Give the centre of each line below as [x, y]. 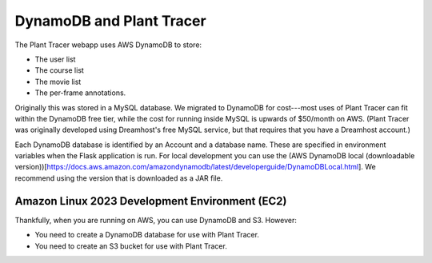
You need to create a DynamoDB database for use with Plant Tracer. [147, 235]
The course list [59, 70]
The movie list [58, 82]
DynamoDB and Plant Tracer [111, 21]
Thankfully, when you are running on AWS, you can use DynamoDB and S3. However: [156, 220]
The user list [55, 59]
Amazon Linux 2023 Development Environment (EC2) [151, 201]
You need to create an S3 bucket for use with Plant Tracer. [131, 246]
